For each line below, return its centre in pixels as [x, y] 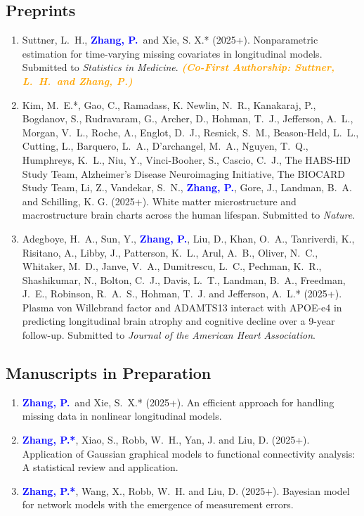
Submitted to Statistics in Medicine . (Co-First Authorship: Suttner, [178, 67]
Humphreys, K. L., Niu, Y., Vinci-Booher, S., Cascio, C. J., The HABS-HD [186, 159]
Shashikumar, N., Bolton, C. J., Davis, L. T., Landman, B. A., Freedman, [184, 279]
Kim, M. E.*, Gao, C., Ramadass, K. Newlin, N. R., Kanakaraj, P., [169, 104]
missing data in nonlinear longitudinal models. [122, 416]
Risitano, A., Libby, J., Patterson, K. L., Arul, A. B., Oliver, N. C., [170, 252]
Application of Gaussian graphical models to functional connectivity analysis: [189, 453]
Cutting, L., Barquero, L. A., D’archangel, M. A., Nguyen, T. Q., [165, 146]
